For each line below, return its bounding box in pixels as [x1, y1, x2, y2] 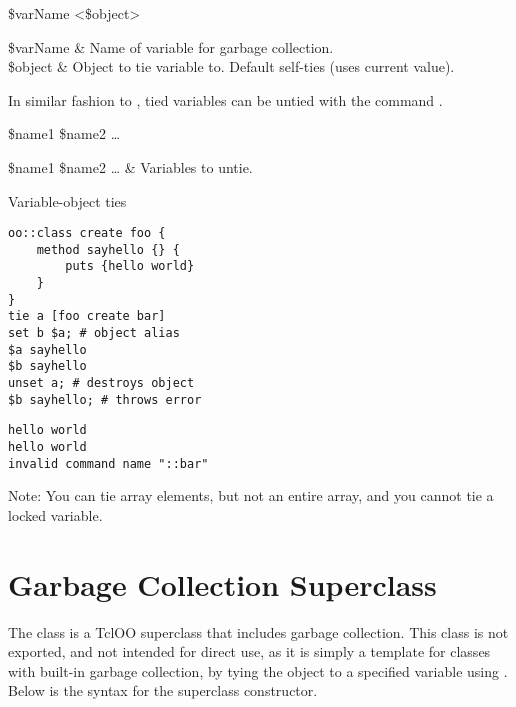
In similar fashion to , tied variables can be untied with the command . [8, 89, 443, 110]
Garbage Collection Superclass [8, 563, 437, 604]
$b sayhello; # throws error [8, 392, 202, 407]
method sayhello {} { [36, 242, 180, 257]
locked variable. [8, 504, 103, 525]
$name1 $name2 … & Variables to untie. [8, 156, 253, 177]
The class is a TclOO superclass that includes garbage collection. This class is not [8, 621, 509, 642]
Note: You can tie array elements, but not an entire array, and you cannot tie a [8, 485, 494, 506]
